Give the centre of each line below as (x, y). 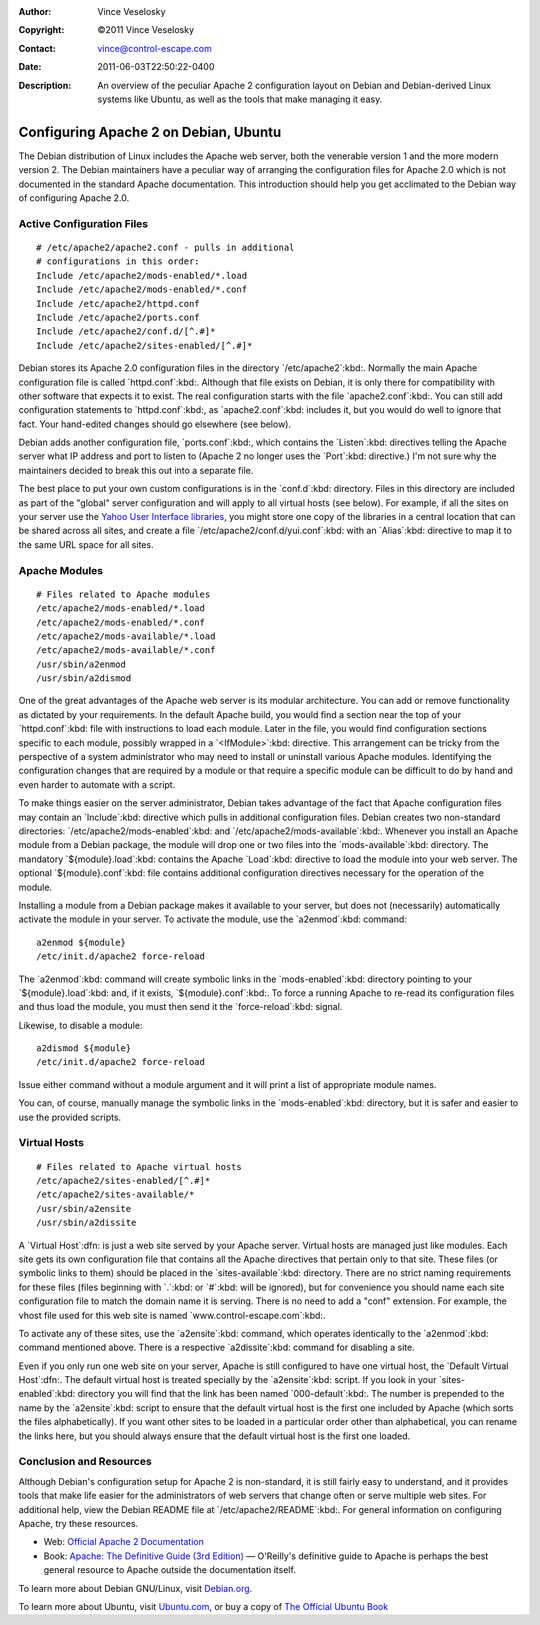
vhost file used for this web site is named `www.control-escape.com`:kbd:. (172, 1315)
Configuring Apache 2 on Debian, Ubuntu (150, 131)
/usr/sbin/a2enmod (81, 664)
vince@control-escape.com (154, 48)
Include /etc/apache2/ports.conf (118, 317)
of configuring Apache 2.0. (74, 198)
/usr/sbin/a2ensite (84, 1208)
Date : (30, 67)
